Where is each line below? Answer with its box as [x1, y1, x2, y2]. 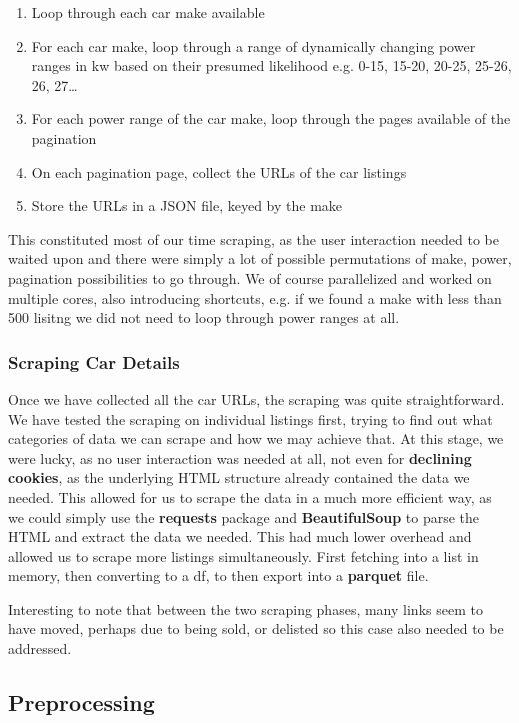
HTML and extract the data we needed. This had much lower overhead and [8, 526, 472, 547]
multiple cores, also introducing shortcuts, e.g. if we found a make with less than [8, 287, 502, 308]
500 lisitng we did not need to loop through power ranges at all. [8, 307, 400, 328]
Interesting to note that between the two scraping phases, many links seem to [8, 598, 483, 619]
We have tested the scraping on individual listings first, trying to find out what [8, 408, 493, 429]
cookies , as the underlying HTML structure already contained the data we [8, 467, 470, 488]
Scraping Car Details [8, 349, 180, 374]
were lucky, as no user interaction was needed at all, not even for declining [8, 447, 472, 468]
